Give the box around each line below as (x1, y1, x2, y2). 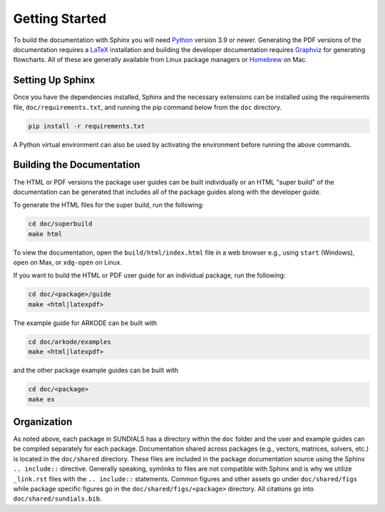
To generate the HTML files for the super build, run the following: (13, 200, 205, 210)
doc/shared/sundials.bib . (13, 494, 102, 503)
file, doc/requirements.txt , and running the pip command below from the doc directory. (13, 103, 282, 111)
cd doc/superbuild (28, 220, 93, 228)
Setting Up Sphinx (13, 74, 96, 86)
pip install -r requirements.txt (28, 122, 145, 130)
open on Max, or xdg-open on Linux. (13, 258, 123, 267)
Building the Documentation (13, 159, 140, 171)
